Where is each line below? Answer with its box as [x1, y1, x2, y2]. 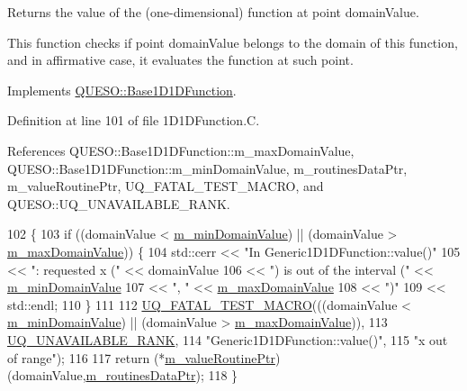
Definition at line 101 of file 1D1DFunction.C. [7, 111, 260, 130]
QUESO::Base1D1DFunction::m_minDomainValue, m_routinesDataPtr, [7, 159, 408, 177]
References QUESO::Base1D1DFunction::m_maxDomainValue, [7, 141, 355, 159]
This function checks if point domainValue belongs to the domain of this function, [7, 32, 458, 51]
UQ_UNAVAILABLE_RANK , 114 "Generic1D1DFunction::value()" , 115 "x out [7, 330, 448, 349]
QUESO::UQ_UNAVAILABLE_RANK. [7, 194, 230, 213]
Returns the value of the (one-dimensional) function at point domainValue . [7, 3, 419, 21]
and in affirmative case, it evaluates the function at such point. [7, 50, 354, 69]
